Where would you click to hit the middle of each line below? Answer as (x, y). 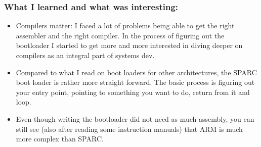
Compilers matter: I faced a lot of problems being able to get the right (125, 26)
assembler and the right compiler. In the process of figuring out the (120, 35)
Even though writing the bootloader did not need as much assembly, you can (135, 118)
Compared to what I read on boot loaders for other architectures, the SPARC (136, 72)
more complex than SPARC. (60, 139)
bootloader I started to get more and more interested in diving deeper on (129, 45)
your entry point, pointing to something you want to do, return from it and (133, 92)
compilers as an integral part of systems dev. (85, 55)
